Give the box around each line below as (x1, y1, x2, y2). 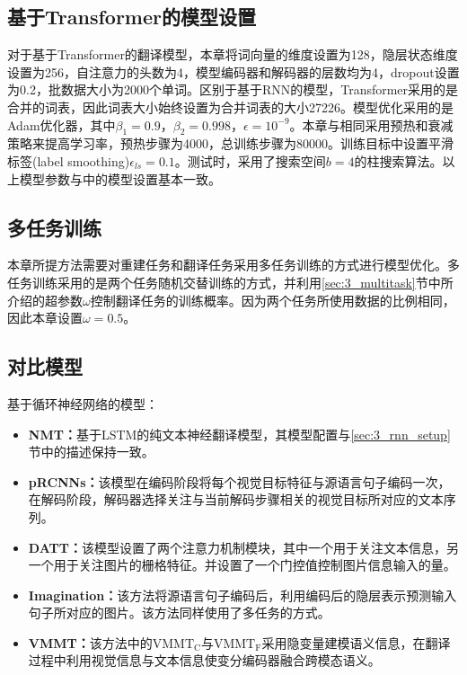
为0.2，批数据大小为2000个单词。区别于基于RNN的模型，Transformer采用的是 (7, 80, 459, 99)
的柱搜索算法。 (354, 151, 443, 170)
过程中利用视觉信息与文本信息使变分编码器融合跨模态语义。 (28, 651, 381, 670)
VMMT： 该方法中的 (28, 633, 153, 652)
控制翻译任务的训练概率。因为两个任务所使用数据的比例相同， (90, 290, 455, 309)
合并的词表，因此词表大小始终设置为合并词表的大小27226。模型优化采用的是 (7, 97, 454, 116)
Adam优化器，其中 (7, 115, 116, 134)
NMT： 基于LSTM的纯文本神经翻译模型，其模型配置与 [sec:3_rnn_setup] (28, 424, 451, 443)
